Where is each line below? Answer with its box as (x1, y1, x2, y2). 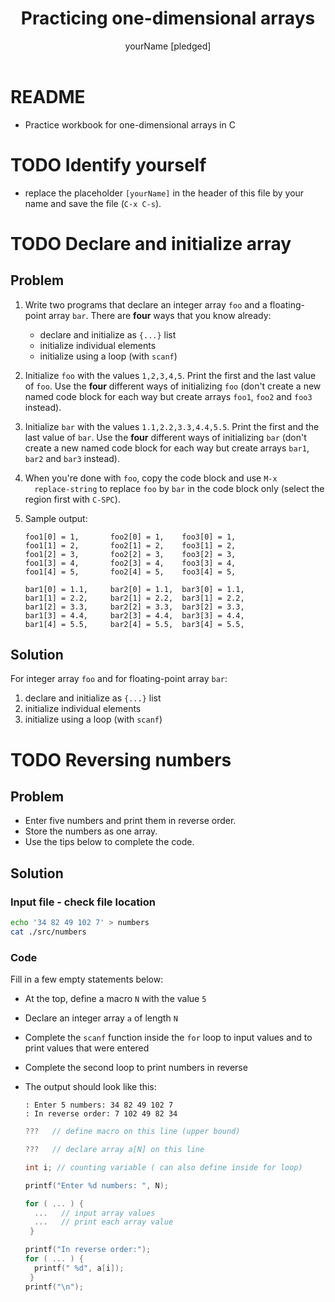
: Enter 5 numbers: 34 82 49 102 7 (24, 1100, 174, 1111)
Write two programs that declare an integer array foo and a (24, 298, 268, 311)
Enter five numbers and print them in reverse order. (24, 815, 237, 827)
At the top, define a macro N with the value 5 (24, 993, 207, 1005)
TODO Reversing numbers (10, 748, 232, 771)
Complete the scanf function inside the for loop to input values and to (24, 1032, 313, 1044)
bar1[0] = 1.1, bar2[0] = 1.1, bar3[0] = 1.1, (24, 584, 245, 594)
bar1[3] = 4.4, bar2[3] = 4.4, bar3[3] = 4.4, (24, 610, 245, 621)
